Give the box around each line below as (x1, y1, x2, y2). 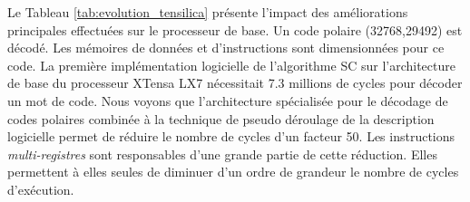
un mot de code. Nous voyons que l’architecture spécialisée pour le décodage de (7, 91, 448, 110)
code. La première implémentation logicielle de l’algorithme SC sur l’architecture (7, 55, 455, 74)
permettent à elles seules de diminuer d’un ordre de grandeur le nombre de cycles (7, 162, 459, 181)
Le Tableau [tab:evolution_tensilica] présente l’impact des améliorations (7, 3, 408, 21)
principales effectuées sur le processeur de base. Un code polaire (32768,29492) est (7, 20, 463, 39)
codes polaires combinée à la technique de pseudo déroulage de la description (7, 109, 435, 128)
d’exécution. (7, 179, 74, 198)
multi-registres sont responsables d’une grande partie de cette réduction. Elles (7, 144, 437, 163)
